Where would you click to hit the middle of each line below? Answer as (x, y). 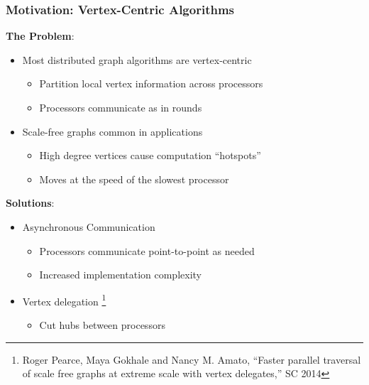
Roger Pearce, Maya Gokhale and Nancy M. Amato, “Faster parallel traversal (192, 359)
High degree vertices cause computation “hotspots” (150, 155)
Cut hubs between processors (102, 325)
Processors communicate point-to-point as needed (147, 250)
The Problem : (40, 36)
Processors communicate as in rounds (121, 107)
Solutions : (30, 203)
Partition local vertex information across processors (151, 83)
